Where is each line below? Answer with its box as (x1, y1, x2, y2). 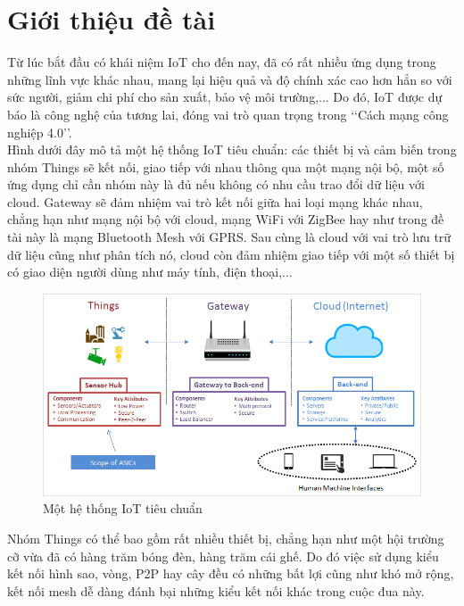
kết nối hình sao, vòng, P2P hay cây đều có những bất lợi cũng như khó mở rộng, (7, 564, 454, 583)
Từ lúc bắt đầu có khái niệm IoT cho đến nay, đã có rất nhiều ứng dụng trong (7, 53, 436, 71)
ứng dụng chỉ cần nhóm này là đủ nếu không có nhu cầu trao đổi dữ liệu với (7, 175, 425, 194)
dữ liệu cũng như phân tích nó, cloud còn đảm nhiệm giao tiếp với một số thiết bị (7, 245, 455, 263)
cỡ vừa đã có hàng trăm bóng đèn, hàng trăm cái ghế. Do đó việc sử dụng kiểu (7, 546, 439, 565)
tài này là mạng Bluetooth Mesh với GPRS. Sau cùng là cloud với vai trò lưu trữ (7, 228, 452, 246)
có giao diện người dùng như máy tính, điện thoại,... (7, 262, 293, 281)
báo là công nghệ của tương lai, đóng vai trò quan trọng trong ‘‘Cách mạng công (7, 104, 449, 123)
